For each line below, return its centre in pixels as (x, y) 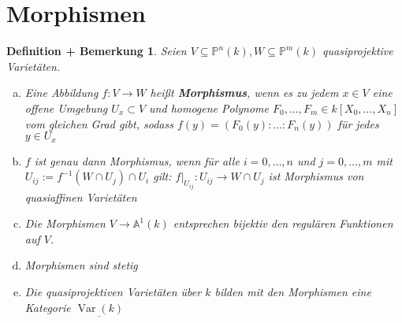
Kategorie (48, 307)
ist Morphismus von (316, 176)
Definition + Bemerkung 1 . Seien (97, 51)
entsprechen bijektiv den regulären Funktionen (283, 223)
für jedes (358, 123)
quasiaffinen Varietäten (81, 197)
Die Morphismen (65, 223)
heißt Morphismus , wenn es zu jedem (244, 93)
